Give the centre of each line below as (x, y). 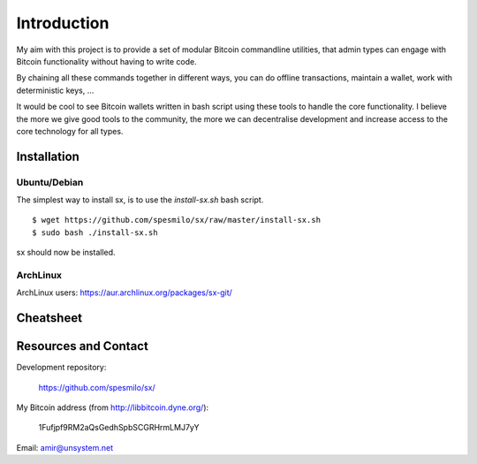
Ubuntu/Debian (50, 182)
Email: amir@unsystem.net (65, 447)
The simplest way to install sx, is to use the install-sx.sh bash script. (140, 200)
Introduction (63, 23)
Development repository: (61, 368)
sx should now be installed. (66, 253)
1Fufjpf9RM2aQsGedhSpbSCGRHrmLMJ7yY (119, 428)
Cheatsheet (49, 318)
